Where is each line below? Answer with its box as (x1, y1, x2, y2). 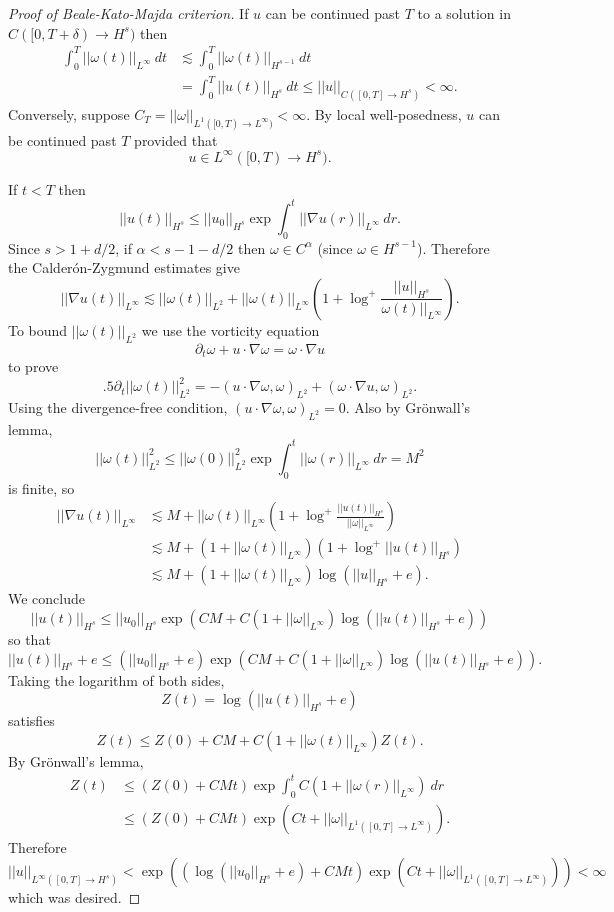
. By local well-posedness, (306, 103, 462, 124)
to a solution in (417, 3, 511, 23)
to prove (8, 356, 59, 377)
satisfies (8, 710, 55, 731)
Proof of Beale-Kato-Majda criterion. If (8, 3, 249, 23)
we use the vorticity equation (141, 319, 320, 340)
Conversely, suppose (8, 103, 130, 124)
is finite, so (8, 477, 75, 498)
